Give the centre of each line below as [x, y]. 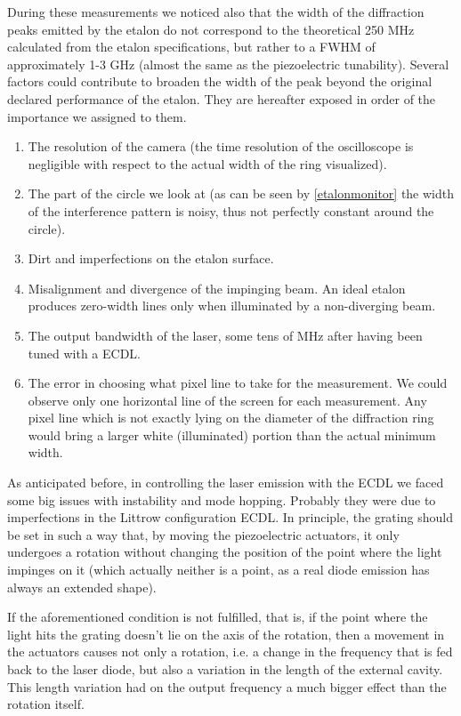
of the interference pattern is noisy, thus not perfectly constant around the [231, 210]
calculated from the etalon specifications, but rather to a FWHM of [191, 47]
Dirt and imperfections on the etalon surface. [151, 258]
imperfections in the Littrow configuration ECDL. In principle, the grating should [230, 517]
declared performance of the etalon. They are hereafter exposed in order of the [222, 98]
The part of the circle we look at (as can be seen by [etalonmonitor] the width [241, 193]
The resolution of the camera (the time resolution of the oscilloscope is [221, 146]
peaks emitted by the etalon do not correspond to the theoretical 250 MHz [211, 29]
